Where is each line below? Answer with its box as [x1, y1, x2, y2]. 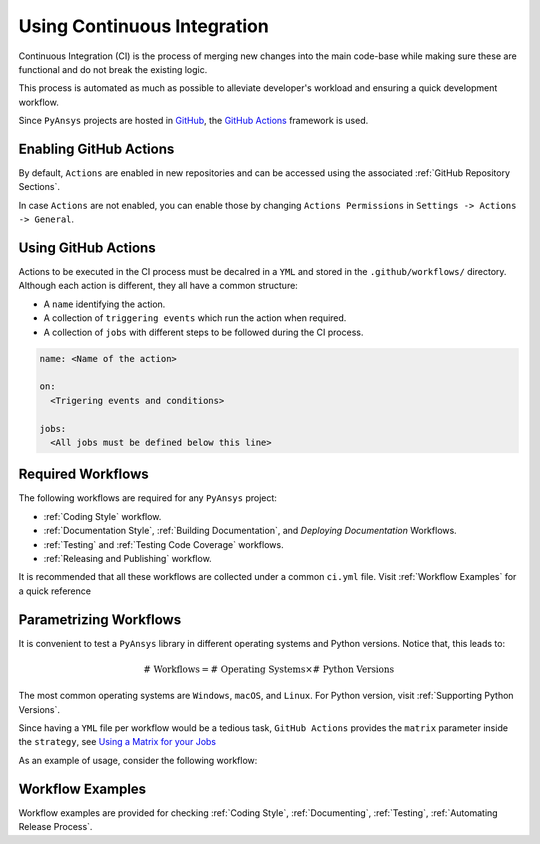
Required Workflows [18, 466, 149, 483]
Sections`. [18, 181, 60, 193]
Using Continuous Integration [18, 15, 269, 37]
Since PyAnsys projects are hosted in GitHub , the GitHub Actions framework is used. [18, 115, 369, 127]
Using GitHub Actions [18, 240, 156, 256]
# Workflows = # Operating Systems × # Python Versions [143, 663, 395, 675]
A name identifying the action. [43, 298, 166, 310]
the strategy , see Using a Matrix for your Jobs [18, 736, 217, 748]
